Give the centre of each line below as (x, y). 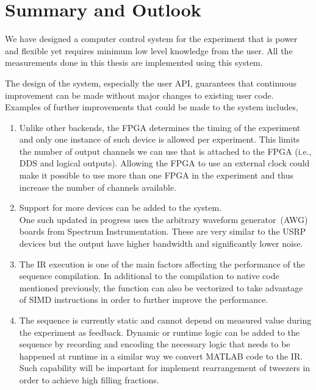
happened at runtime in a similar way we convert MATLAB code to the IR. (161, 356)
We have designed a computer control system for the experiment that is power (151, 39)
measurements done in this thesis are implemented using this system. (134, 62)
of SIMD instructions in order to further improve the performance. (144, 300)
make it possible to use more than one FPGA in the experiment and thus (156, 175)
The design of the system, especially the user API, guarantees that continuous (151, 83)
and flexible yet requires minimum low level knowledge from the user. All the (149, 50)
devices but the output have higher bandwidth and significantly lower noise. (161, 243)
